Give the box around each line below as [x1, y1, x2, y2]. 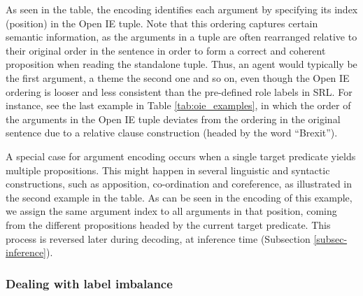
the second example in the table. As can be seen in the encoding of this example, [6, 190, 353, 204]
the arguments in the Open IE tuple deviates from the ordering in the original [6, 111, 341, 126]
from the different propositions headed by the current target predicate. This [6, 217, 331, 232]
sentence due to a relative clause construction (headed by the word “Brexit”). [6, 125, 338, 140]
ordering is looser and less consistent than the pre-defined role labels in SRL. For [6, 84, 353, 99]
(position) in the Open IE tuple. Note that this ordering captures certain [6, 15, 318, 30]
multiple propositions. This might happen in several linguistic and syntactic [6, 162, 330, 177]
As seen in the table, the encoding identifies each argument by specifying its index [6, 2, 358, 16]
